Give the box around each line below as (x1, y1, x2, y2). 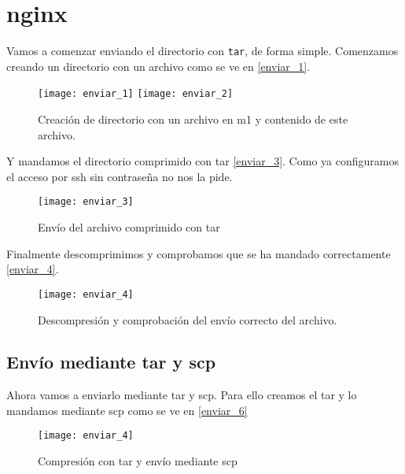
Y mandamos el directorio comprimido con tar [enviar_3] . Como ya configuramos (6, 153, 399, 169)
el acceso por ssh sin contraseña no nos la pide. (6, 168, 233, 184)
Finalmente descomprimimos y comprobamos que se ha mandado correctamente (6, 245, 391, 261)
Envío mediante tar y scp (6, 350, 216, 374)
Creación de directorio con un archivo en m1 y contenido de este (38, 111, 348, 128)
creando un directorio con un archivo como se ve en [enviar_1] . (6, 57, 311, 74)
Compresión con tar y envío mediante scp (38, 453, 237, 469)
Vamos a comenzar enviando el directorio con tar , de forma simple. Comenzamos (6, 43, 399, 59)
